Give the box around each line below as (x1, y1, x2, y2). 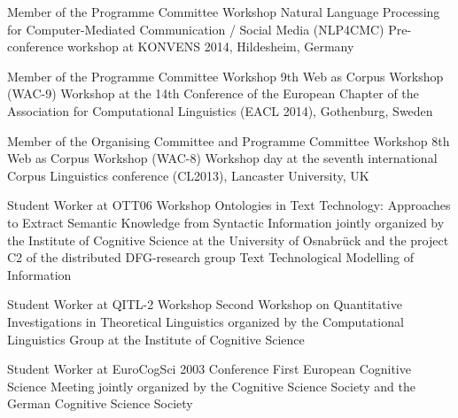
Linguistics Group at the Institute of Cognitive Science (7, 329, 305, 348)
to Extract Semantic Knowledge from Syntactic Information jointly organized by (7, 213, 445, 231)
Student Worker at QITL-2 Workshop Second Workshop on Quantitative (7, 295, 402, 313)
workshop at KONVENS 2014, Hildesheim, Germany (67, 37, 354, 56)
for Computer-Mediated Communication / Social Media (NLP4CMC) (7, 19, 384, 38)
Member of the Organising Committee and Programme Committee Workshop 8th (7, 131, 450, 150)
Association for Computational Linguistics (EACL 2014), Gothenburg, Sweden (7, 101, 433, 120)
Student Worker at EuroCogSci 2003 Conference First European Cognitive (7, 360, 411, 378)
